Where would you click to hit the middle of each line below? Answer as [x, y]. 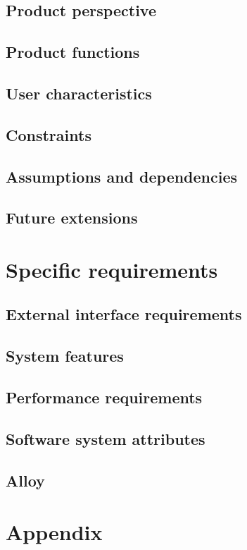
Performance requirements [104, 397]
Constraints [49, 134]
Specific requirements [112, 269]
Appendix [54, 532]
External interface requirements [124, 314]
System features [65, 356]
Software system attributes [106, 438]
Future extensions [72, 218]
